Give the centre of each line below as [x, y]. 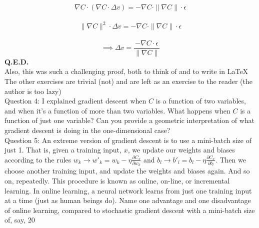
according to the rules [38, 159]
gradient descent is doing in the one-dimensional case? [87, 130]
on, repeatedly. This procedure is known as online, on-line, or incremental [117, 180]
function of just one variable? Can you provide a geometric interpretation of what [130, 120]
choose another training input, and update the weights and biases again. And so [127, 171]
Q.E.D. [17, 61]
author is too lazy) [33, 91]
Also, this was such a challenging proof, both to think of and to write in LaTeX [126, 71]
